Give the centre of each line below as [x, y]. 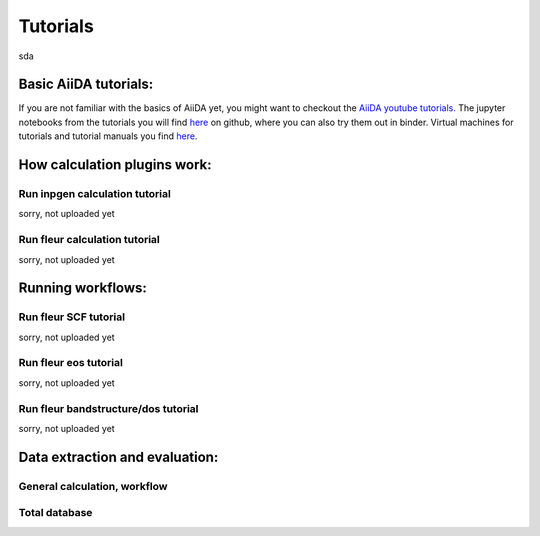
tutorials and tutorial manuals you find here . [108, 136]
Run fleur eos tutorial [71, 363]
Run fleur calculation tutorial [89, 240]
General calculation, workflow [93, 486]
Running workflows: [82, 288]
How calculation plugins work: [115, 165]
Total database [55, 513]
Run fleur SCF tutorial [71, 317]
